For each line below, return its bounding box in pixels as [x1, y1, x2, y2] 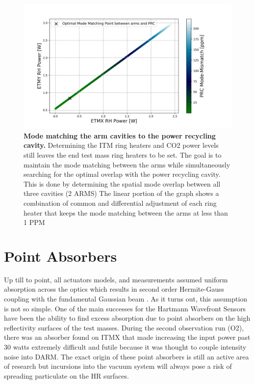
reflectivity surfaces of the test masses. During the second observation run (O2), [4, 322, 244, 332]
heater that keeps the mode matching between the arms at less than [24, 207, 228, 218]
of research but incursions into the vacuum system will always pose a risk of [4, 361, 232, 371]
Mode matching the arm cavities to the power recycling [24, 130, 216, 140]
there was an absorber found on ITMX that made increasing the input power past [4, 332, 251, 342]
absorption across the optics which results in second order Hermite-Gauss [4, 284, 224, 294]
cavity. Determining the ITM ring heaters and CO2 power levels [24, 140, 219, 150]
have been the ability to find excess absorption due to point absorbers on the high [4, 313, 251, 323]
